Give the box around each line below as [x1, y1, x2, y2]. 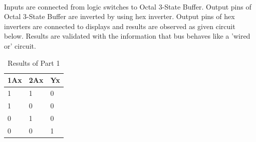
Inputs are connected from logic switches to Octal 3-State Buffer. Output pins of [4, 1, 251, 12]
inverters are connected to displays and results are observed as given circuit [4, 21, 235, 31]
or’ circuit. [4, 40, 36, 51]
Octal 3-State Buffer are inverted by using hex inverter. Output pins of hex [4, 11, 235, 22]
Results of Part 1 [8, 57, 60, 68]
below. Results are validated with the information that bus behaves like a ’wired [4, 31, 250, 41]
